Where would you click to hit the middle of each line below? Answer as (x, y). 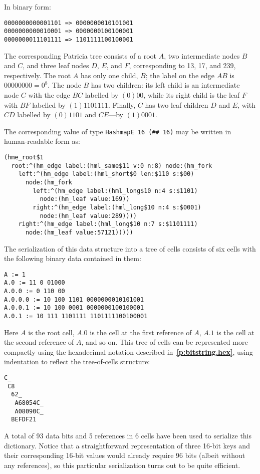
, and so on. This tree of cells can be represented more (165, 342)
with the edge (49, 94)
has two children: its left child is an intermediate (165, 85)
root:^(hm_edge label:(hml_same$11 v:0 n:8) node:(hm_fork (112, 166)
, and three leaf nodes (56, 65)
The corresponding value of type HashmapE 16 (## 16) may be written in (118, 131)
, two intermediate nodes (202, 55)
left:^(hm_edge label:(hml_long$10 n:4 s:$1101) (115, 191)
